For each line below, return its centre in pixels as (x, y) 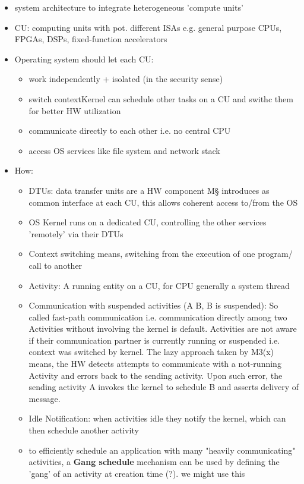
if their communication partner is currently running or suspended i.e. (154, 340)
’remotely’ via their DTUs (76, 233)
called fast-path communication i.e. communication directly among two (158, 317)
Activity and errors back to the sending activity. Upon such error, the (156, 375)
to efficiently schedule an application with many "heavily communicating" (162, 450)
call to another (56, 265)
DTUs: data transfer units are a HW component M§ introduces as (149, 190)
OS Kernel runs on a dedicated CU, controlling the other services (148, 222)
